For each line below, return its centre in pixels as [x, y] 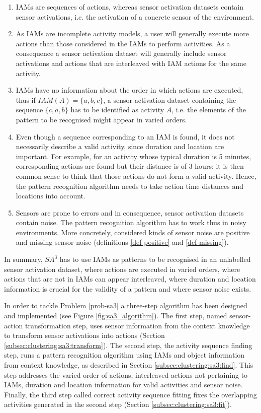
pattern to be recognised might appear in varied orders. [101, 119]
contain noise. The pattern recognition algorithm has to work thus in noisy [131, 222]
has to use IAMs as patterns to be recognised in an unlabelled [155, 259]
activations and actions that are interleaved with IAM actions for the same [131, 63]
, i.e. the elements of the [209, 110]
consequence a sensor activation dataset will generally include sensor [121, 53]
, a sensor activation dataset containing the [170, 99]
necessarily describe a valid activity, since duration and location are [120, 146]
